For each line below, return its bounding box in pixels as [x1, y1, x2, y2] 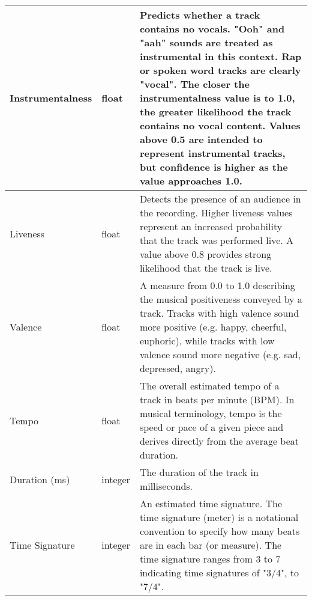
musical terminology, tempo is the [139, 406, 282, 420]
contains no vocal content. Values [139, 118, 301, 132]
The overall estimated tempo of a [139, 379, 280, 392]
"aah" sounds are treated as [139, 35, 273, 49]
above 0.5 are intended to [139, 132, 263, 146]
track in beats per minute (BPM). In [139, 392, 295, 406]
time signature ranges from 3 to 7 [139, 552, 281, 566]
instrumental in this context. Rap [139, 49, 302, 63]
